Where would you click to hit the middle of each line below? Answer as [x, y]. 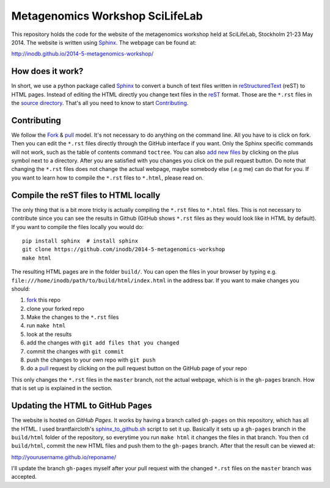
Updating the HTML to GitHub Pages [82, 406]
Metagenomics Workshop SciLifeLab [107, 16]
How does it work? [47, 71]
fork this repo [44, 300]
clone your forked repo [56, 308]
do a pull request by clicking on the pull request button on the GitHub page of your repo [137, 368]
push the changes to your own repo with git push [91, 360]
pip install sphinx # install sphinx [80, 241]
